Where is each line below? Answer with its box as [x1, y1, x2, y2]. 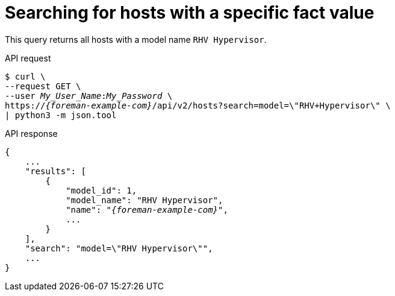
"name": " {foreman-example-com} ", [66, 204, 228, 215]
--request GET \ [5, 81, 81, 91]
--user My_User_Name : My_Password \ [5, 90, 173, 101]
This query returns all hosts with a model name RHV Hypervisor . [5, 34, 267, 45]
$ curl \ [5, 71, 46, 81]
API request [5, 52, 51, 63]
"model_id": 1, [66, 185, 137, 195]
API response [5, 128, 58, 139]
